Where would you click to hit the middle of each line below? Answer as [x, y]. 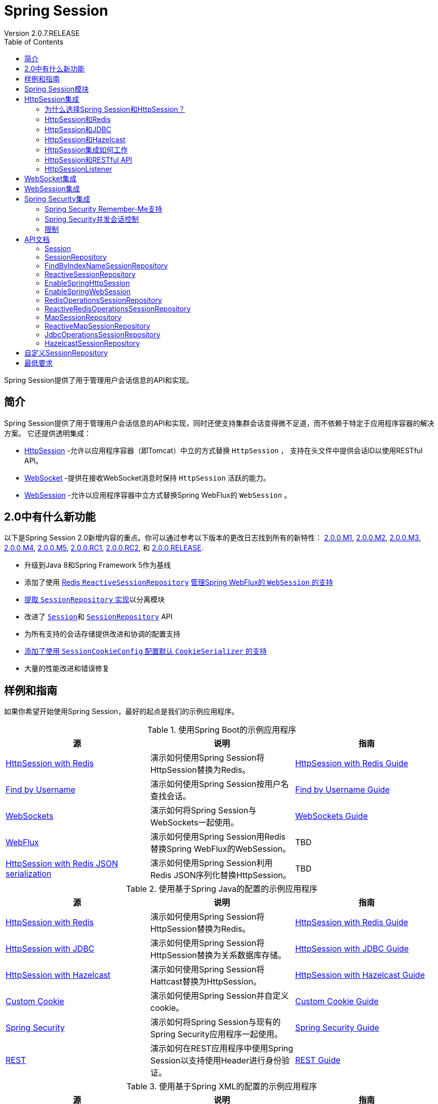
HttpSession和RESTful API [88, 160]
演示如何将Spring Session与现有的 [215, 1022]
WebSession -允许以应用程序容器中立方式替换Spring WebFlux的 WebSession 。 [158, 495]
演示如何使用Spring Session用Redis [218, 837]
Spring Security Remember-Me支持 [104, 209]
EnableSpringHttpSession [87, 283]
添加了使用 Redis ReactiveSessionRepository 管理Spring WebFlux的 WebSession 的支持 [179, 582]
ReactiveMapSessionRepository [97, 326]
